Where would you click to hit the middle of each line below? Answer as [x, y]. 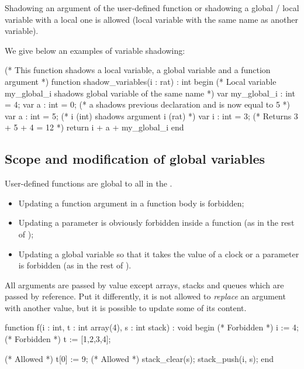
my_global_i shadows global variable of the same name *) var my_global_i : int [150, 93]
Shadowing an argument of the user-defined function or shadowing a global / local [152, 8]
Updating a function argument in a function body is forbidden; [131, 203]
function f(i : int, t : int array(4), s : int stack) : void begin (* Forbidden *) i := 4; [152, 327]
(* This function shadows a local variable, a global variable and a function [138, 70]
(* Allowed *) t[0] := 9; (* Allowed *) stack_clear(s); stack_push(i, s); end [139, 358]
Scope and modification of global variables [135, 159]
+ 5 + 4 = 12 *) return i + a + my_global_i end [94, 127]
